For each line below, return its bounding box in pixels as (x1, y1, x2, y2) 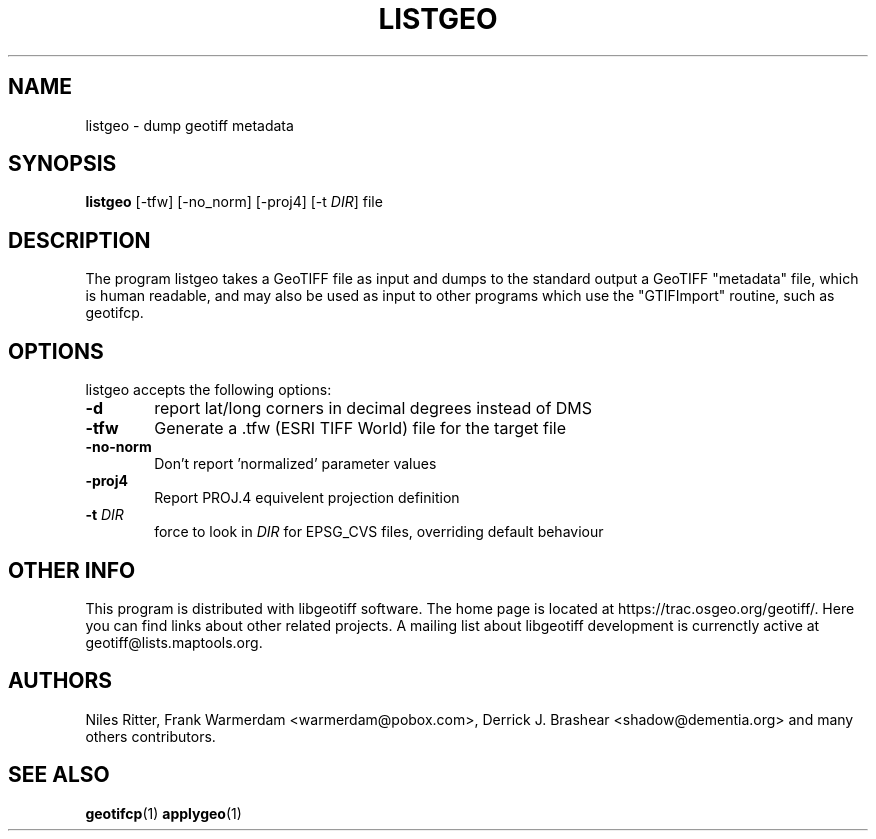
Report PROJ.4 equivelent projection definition (154, 489, 460, 507)
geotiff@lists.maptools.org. (85, 633, 263, 651)
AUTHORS (8, 668, 113, 694)
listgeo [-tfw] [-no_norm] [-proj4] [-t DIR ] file (85, 193, 383, 211)
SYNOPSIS (8, 151, 117, 177)
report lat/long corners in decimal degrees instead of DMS (154, 398, 593, 419)
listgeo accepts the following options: (85, 381, 332, 399)
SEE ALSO (8, 762, 110, 788)
